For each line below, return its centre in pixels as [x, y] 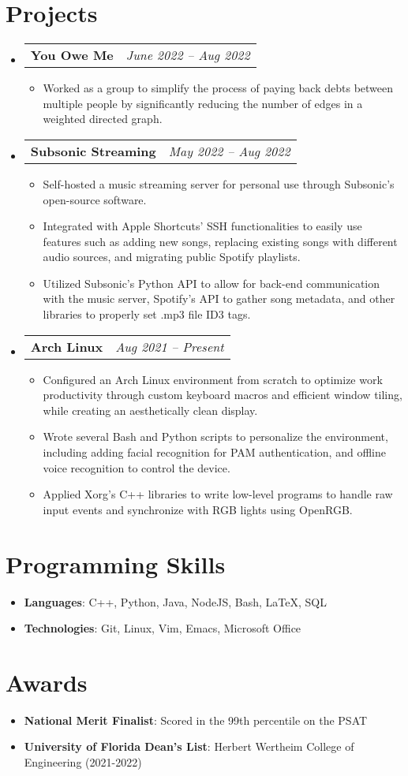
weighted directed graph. [103, 119]
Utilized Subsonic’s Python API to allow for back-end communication [211, 283]
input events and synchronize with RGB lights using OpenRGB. [198, 509]
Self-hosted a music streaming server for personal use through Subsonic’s [219, 183]
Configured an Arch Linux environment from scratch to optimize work [213, 379]
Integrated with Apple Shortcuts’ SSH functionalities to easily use [202, 226]
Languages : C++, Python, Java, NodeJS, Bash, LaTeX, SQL [175, 601]
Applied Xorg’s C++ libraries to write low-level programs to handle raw [218, 494]
